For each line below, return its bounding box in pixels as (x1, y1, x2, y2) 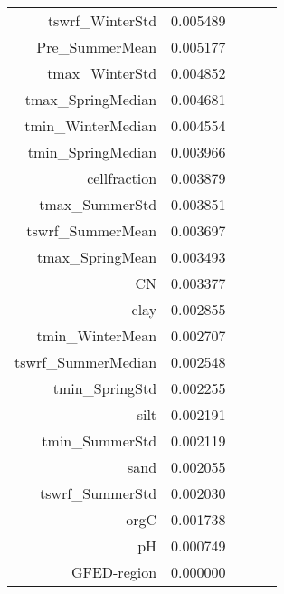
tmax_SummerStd (39, 194, 157, 215)
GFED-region (71, 561, 157, 582)
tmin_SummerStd (42, 430, 157, 451)
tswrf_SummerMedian (14, 351, 157, 372)
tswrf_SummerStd (40, 483, 157, 503)
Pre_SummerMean (36, 36, 157, 57)
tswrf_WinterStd (47, 10, 157, 31)
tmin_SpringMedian (27, 141, 157, 162)
